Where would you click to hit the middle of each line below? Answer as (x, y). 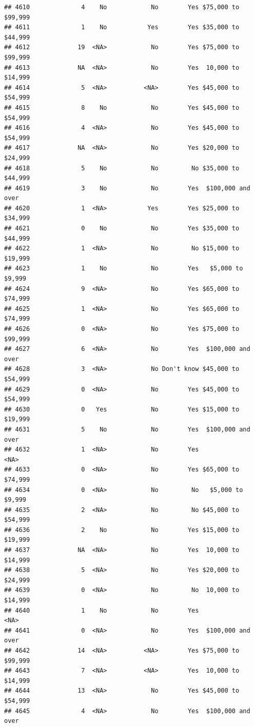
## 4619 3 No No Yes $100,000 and (127, 188)
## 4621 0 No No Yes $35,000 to (122, 229)
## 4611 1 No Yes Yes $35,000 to (122, 27)
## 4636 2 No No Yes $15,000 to (122, 530)
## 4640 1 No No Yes (102, 610)
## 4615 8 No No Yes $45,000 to (122, 107)
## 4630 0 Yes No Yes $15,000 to (122, 409)
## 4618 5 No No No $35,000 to (122, 168)
